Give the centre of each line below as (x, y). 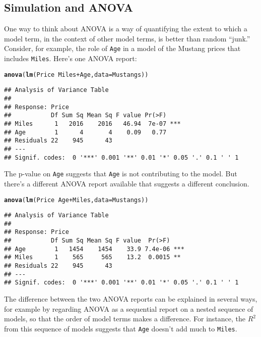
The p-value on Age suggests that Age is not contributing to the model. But (121, 174)
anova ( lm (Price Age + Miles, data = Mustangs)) (76, 200)
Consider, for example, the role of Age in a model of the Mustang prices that (122, 48)
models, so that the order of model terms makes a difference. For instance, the (125, 319)
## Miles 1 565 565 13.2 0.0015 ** (92, 257)
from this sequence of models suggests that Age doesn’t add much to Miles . (121, 328)
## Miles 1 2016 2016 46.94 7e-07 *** (92, 124)
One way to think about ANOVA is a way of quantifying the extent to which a (126, 29)
